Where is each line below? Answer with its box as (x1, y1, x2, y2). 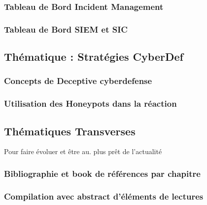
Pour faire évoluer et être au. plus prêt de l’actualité (4, 146, 162, 157)
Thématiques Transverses (4, 123, 136, 138)
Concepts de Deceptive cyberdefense (4, 75, 152, 87)
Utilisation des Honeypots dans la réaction (4, 97, 177, 110)
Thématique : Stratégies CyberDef (4, 49, 183, 64)
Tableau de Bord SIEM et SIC (4, 23, 128, 35)
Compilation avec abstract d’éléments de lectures (4, 190, 204, 202)
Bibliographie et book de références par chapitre (4, 167, 201, 179)
